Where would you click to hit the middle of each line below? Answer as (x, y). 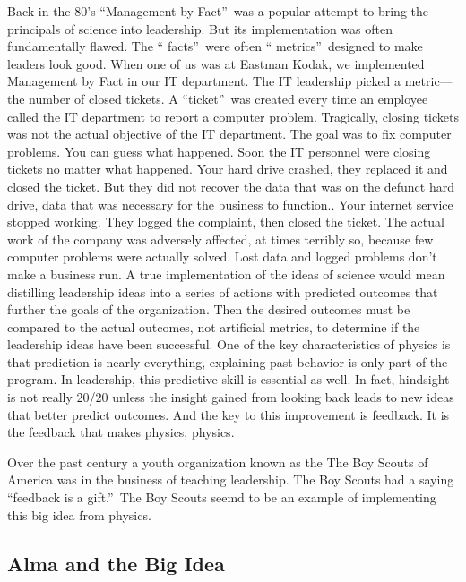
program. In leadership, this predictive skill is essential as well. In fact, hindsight (229, 379)
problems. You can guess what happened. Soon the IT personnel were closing (219, 151)
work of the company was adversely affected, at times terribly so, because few (220, 239)
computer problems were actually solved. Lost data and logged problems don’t (222, 257)
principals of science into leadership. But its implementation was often (200, 28)
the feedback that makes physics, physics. (121, 432)
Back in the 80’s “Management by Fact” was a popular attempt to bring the (218, 11)
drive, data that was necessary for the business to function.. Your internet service (230, 204)
